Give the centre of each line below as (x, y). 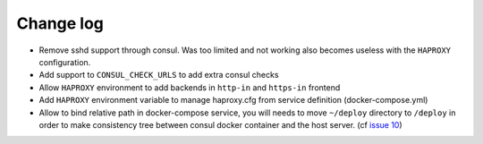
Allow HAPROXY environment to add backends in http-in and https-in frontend (190, 87)
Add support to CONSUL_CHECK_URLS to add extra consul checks (159, 75)
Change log (60, 23)
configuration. (65, 62)
